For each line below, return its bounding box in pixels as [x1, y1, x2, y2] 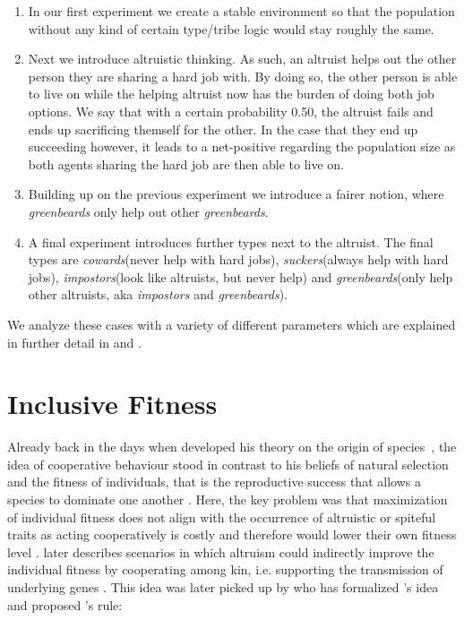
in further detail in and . [7, 332, 142, 351]
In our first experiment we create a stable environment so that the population [28, 2, 455, 20]
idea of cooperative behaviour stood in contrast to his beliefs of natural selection [7, 454, 449, 473]
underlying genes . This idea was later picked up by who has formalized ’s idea [7, 577, 439, 596]
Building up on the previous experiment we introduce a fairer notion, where [28, 185, 444, 203]
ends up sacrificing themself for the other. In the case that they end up [28, 119, 418, 138]
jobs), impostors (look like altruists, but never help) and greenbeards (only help [28, 267, 453, 286]
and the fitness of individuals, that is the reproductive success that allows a [7, 472, 421, 491]
